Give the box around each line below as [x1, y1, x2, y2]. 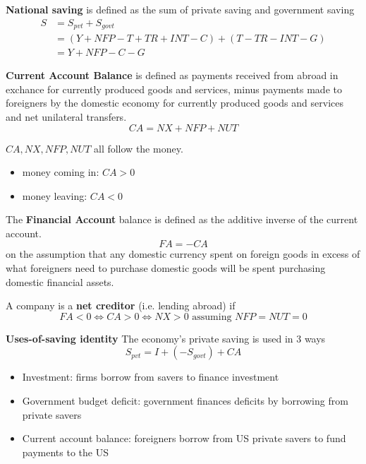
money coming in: [22, 165, 99, 179]
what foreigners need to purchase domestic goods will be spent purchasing [6, 261, 326, 275]
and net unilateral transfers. [6, 109, 127, 124]
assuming [192, 311, 232, 322]
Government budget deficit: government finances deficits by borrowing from [22, 393, 348, 408]
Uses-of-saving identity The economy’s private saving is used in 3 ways [6, 331, 326, 345]
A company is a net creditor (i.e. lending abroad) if [6, 298, 236, 313]
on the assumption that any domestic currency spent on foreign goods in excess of [6, 246, 360, 261]
